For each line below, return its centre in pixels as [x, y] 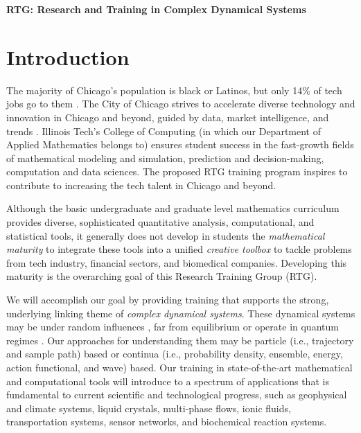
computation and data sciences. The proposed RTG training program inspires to [177, 171]
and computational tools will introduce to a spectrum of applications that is [168, 381]
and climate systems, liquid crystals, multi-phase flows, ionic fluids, [149, 408]
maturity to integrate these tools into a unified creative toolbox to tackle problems [179, 249]
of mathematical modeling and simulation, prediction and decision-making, [165, 158]
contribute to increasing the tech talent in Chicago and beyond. [141, 185]
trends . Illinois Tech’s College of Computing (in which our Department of [164, 131]
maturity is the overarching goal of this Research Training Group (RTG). [162, 276]
